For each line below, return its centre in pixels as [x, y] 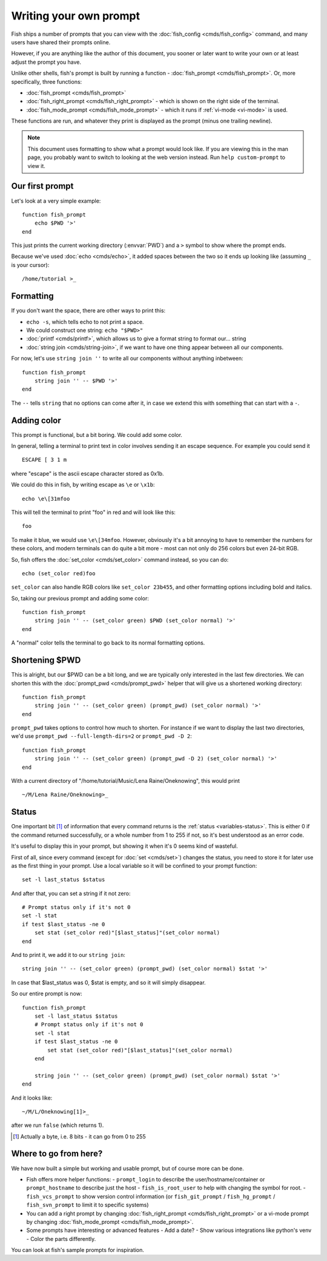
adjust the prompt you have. [46, 62]
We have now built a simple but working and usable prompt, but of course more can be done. [128, 1168]
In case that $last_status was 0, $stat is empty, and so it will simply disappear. [108, 982]
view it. [36, 166]
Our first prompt [42, 186]
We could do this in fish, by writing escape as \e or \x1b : [83, 485]
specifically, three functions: [47, 81]
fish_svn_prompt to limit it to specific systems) [88, 1205]
